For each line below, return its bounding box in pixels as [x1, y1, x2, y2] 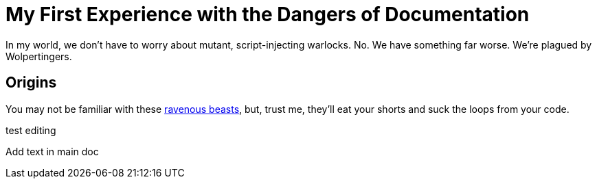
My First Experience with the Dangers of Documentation [5, 3, 530, 26]
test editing [5, 124, 56, 136]
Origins [5, 74, 57, 92]
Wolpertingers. [5, 50, 72, 62]
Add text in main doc [5, 145, 99, 157]
